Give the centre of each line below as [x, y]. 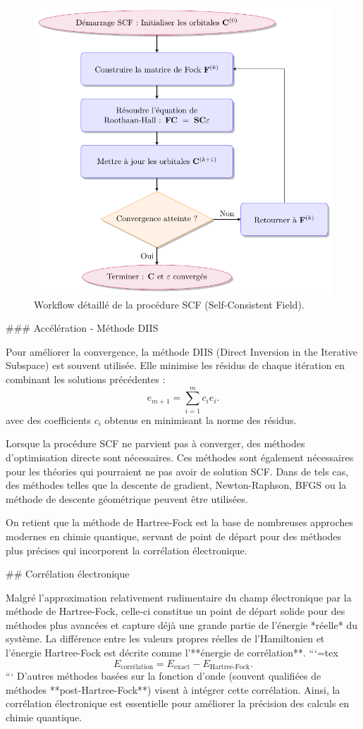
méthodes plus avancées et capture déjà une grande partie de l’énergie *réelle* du [181, 624]
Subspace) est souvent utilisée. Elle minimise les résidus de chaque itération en [176, 365]
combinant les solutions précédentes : [86, 379]
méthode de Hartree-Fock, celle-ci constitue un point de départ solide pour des [176, 611]
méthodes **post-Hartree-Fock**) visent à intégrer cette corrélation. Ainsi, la [173, 689]
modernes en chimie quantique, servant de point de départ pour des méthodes [174, 536]
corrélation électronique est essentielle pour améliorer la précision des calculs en [178, 703]
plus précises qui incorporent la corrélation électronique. [127, 550]
